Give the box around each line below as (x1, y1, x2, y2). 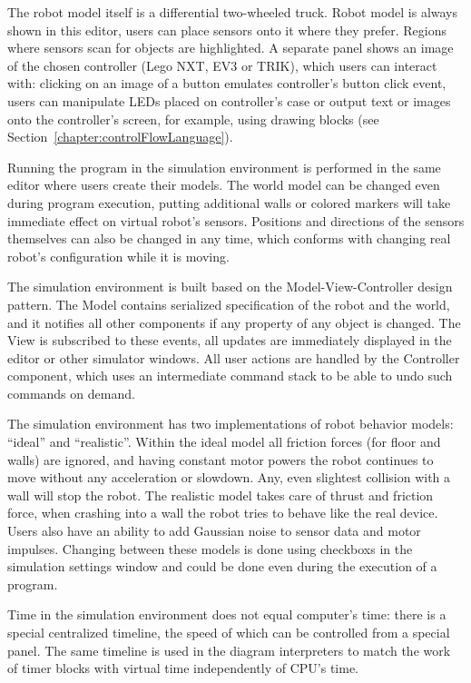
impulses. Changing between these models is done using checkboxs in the (7, 539, 413, 558)
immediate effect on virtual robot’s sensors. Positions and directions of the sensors (7, 211, 465, 230)
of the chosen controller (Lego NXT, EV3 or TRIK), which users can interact (7, 55, 437, 74)
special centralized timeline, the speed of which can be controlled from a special (7, 623, 450, 641)
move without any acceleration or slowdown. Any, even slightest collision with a (7, 468, 451, 487)
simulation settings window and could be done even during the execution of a (7, 557, 437, 576)
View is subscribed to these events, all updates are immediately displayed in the (7, 331, 452, 350)
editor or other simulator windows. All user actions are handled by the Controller (7, 348, 460, 367)
